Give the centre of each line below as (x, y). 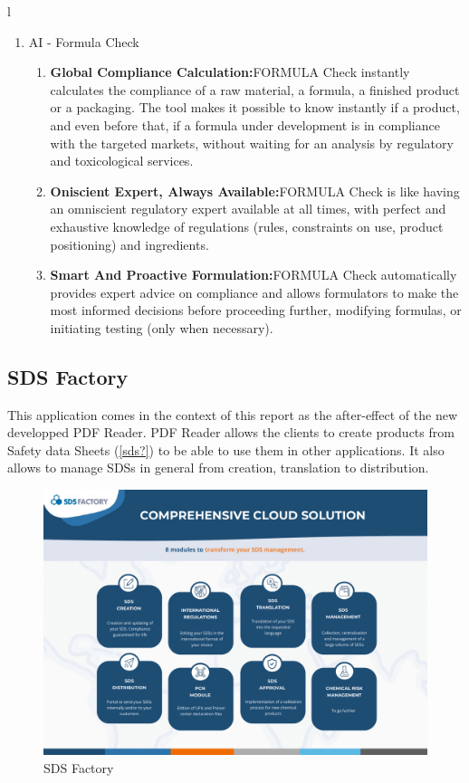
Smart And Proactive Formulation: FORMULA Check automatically (254, 275)
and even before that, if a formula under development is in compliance (245, 124)
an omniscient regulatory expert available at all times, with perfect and (248, 209)
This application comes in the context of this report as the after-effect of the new (232, 414)
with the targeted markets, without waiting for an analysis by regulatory (252, 143)
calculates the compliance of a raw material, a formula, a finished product (255, 89)
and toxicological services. (122, 161)
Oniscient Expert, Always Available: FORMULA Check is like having (255, 191)
